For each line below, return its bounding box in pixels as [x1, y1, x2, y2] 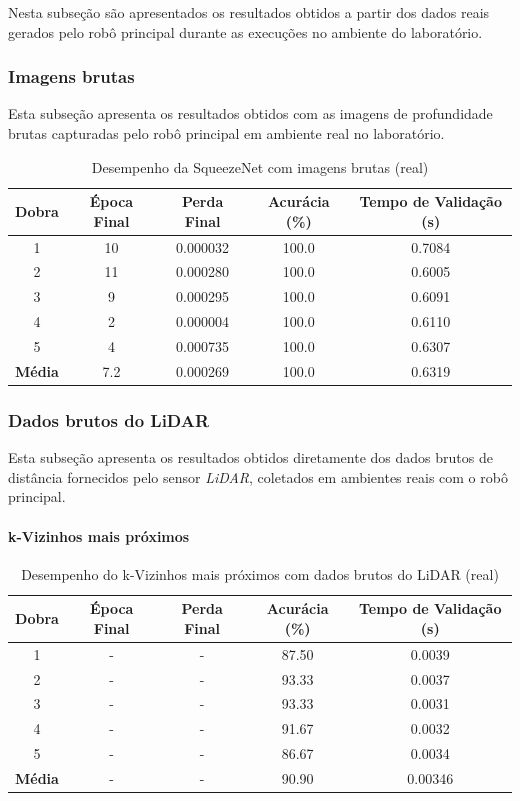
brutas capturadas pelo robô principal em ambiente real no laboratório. [8, 123, 445, 143]
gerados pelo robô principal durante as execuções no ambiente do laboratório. [8, 21, 483, 42]
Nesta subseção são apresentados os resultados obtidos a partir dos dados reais [8, 2, 490, 22]
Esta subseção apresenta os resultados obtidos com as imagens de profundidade [8, 103, 493, 124]
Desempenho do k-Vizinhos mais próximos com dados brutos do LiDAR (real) [21, 563, 499, 584]
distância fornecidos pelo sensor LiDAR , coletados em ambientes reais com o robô [8, 466, 508, 487]
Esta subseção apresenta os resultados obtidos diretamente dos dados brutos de [8, 447, 493, 468]
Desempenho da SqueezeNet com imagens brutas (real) [91, 156, 429, 177]
